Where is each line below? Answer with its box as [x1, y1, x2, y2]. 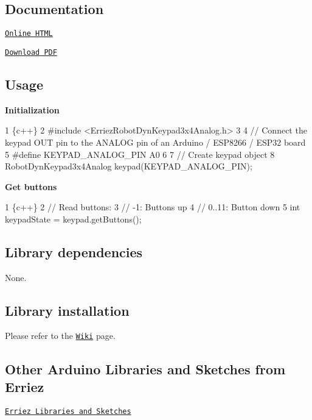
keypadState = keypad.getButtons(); [5, 212, 142, 225]
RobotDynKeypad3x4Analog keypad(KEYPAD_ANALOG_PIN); [5, 160, 252, 173]
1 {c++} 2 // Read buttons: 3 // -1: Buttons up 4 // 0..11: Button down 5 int [5, 201, 300, 213]
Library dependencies [5, 242, 143, 261]
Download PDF [5, 48, 57, 57]
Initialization [5, 103, 60, 116]
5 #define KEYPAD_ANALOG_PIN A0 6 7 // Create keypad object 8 [5, 148, 275, 160]
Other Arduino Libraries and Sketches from [5, 359, 286, 378]
